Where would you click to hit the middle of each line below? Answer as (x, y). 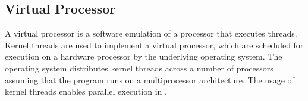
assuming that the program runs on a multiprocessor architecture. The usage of (150, 79)
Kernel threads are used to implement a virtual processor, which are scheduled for (154, 45)
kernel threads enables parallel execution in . (86, 91)
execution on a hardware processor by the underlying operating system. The (144, 56)
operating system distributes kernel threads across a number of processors (139, 68)
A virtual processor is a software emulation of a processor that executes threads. (151, 33)
